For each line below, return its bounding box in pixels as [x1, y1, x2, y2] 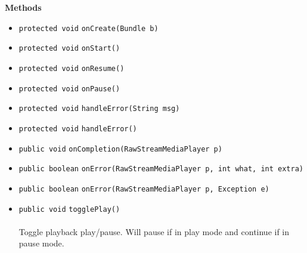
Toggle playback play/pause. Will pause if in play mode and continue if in [18, 225, 290, 237]
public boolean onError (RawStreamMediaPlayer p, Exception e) [18, 184, 269, 193]
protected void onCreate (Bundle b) [18, 24, 159, 33]
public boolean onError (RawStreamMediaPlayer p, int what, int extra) [18, 165, 303, 174]
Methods [5, 1, 42, 13]
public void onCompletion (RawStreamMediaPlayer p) [18, 144, 222, 153]
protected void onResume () [18, 64, 125, 73]
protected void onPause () [18, 84, 120, 93]
